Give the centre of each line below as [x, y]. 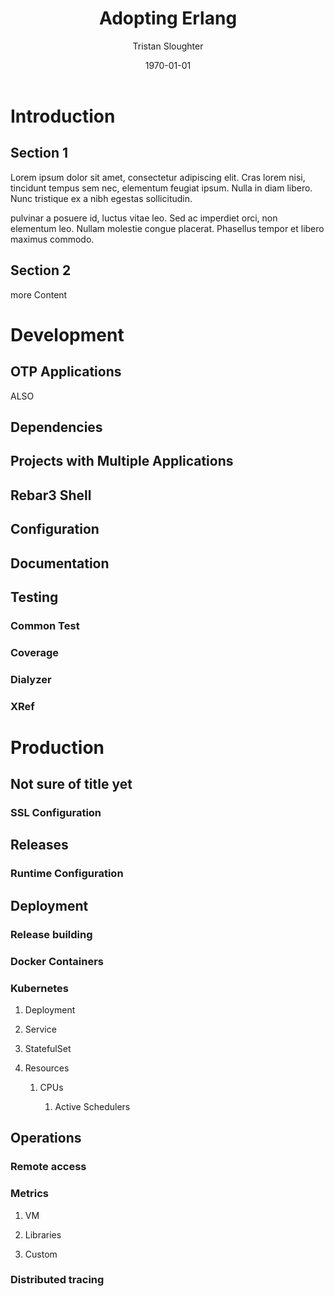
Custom [41, 1254]
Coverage [35, 652]
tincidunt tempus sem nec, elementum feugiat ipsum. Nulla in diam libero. [161, 188]
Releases [39, 845]
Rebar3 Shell [51, 495]
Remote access [48, 1167]
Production [57, 747]
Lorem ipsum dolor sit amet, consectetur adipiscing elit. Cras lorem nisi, [158, 177]
